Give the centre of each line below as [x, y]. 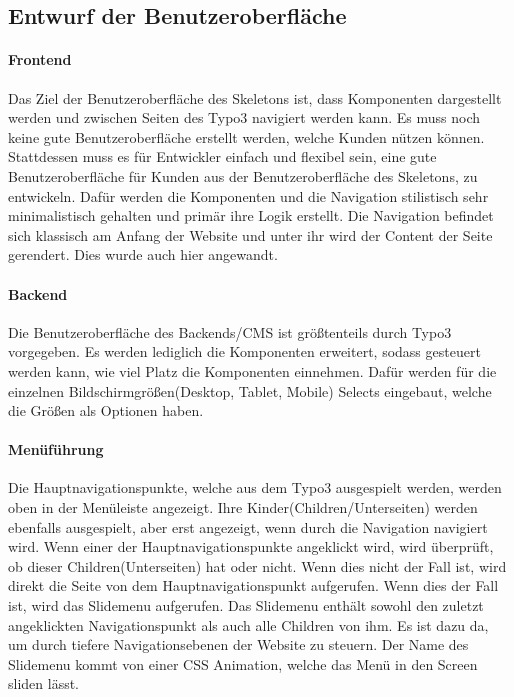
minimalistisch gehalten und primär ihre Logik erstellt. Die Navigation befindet [251, 215]
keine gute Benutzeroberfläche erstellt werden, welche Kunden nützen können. [246, 136]
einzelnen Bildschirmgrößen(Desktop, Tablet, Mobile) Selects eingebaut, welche [250, 390]
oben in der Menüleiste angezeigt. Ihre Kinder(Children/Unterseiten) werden [243, 507]
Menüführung [56, 449]
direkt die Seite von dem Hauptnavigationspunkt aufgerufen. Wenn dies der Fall [253, 585]
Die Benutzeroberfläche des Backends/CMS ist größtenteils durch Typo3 [230, 331]
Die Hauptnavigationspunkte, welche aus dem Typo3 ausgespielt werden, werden [255, 487]
